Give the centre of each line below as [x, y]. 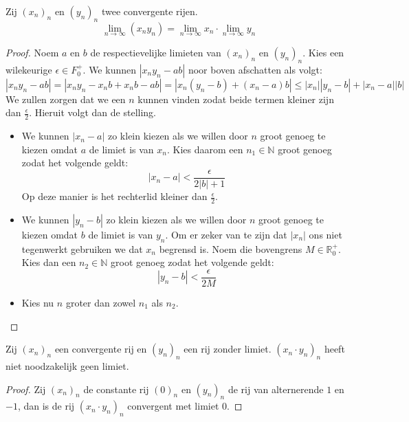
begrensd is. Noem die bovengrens [231, 248]
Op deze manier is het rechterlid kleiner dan [114, 196]
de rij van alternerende [276, 389]
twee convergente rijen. [150, 11]
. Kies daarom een [205, 149]
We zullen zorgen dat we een [66, 99]
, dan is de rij [46, 406]
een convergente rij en [101, 349]
